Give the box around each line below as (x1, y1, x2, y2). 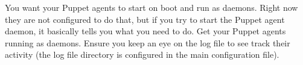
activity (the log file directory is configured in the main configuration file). (5, 48, 279, 61)
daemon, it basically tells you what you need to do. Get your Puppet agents (5, 25, 286, 37)
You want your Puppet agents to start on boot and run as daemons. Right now (5, 1, 298, 13)
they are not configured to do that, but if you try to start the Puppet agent (5, 13, 285, 25)
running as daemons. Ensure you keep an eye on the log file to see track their (5, 36, 290, 49)
